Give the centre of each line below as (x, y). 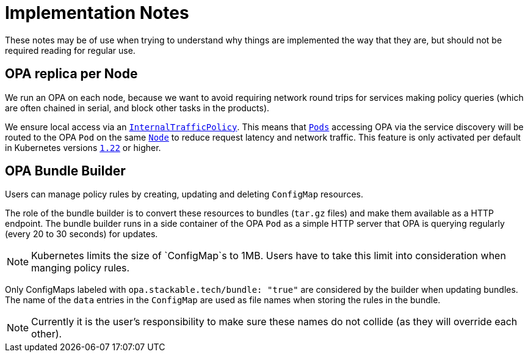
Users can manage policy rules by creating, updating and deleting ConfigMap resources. (184, 194)
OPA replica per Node (71, 74)
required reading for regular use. (70, 50)
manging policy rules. (81, 268)
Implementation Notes (97, 13)
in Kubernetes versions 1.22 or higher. (83, 147)
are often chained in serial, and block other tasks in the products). (137, 108)
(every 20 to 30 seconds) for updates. (81, 234)
